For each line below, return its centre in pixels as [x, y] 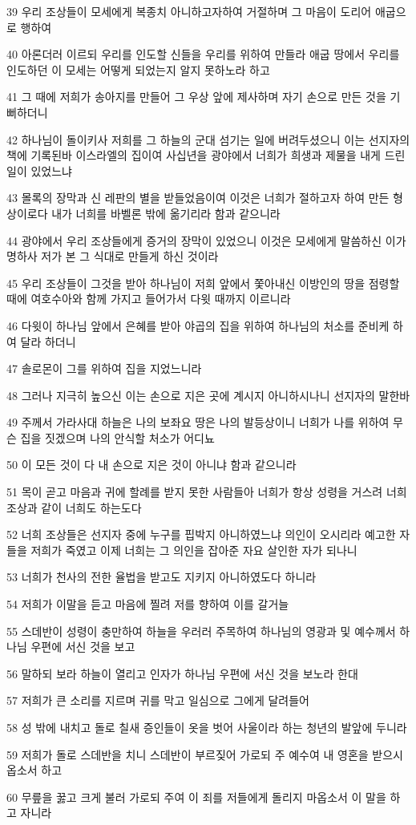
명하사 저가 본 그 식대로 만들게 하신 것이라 [113, 256]
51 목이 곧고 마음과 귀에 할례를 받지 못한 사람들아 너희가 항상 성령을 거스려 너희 [207, 492]
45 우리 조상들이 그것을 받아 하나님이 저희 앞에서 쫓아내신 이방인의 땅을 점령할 [203, 283]
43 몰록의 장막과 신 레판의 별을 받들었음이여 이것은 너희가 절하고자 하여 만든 [198, 198]
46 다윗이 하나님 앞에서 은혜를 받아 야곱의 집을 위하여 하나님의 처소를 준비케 [198, 325]
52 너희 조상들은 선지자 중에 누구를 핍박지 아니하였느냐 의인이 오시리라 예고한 [201, 534]
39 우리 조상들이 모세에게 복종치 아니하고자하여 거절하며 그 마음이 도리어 [189, 11]
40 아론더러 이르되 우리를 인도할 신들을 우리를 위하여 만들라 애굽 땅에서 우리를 [203, 54]
